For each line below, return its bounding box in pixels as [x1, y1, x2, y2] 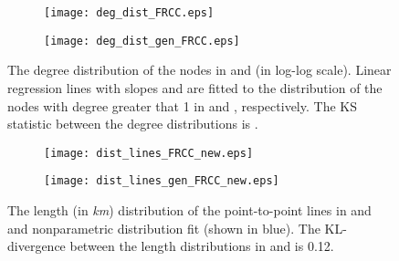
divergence [7, 236, 66, 256]
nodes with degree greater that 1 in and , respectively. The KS [7, 96, 357, 115]
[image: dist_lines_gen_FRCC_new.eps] [44, 174, 279, 188]
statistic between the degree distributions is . [7, 114, 258, 133]
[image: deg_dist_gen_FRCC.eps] [44, 34, 240, 47]
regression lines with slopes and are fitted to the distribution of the [7, 78, 383, 97]
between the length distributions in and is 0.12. [69, 236, 334, 256]
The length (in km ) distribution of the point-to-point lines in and [7, 201, 372, 219]
